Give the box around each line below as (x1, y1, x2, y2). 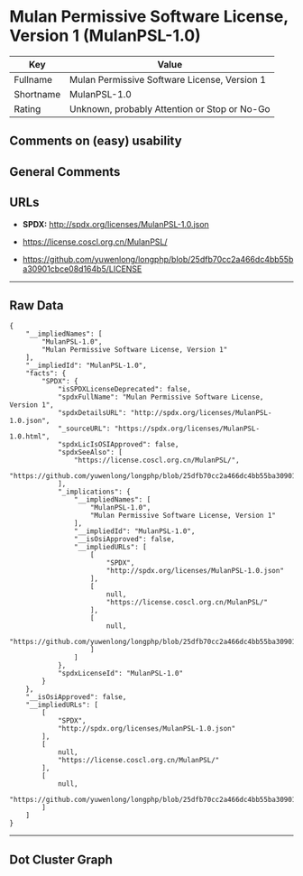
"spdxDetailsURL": (57, 409, 127, 418)
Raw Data (9, 298, 65, 313)
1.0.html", (9, 432, 50, 441)
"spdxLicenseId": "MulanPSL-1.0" (57, 669, 183, 678)
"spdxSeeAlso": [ (57, 448, 124, 457)
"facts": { (25, 369, 67, 378)
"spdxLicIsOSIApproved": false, (57, 440, 179, 449)
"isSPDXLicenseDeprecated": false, (57, 385, 192, 394)
